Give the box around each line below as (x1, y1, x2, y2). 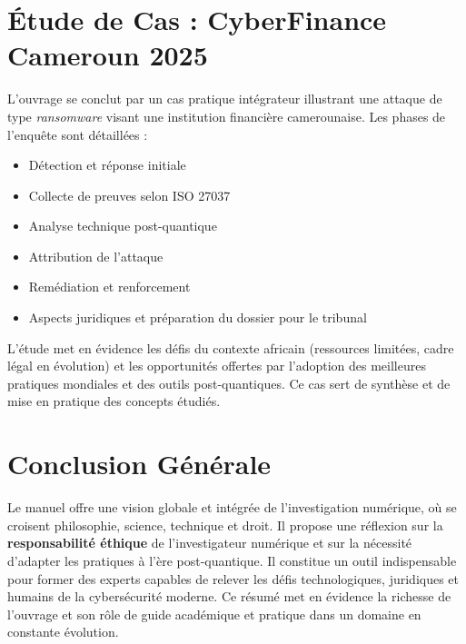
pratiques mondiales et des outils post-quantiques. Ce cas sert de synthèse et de (7, 373, 451, 392)
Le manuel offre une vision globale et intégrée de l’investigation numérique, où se (7, 498, 457, 517)
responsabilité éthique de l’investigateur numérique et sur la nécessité (7, 533, 412, 552)
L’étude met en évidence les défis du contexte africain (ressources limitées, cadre (7, 338, 454, 357)
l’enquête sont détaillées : (7, 124, 148, 144)
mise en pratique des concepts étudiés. (7, 391, 221, 411)
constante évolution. (7, 622, 119, 641)
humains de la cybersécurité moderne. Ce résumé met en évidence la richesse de (7, 587, 451, 606)
